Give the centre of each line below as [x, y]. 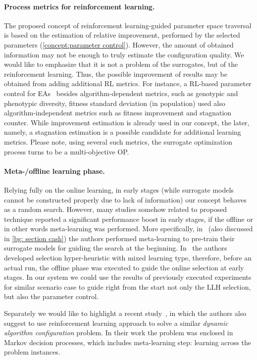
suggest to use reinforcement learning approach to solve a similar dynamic [116, 323]
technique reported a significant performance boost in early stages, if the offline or [128, 219]
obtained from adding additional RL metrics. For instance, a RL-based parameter [128, 83]
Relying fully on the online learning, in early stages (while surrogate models [119, 189]
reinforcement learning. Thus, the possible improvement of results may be [116, 74]
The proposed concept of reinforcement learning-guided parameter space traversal [128, 25]
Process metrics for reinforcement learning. [79, 6]
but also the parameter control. [51, 296]
